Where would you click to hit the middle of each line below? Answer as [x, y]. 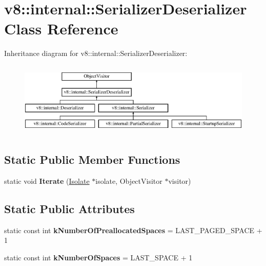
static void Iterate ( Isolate [47, 181]
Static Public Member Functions [92, 159]
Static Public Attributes [69, 209]
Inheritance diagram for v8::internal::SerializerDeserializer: [96, 53]
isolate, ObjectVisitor [129, 181]
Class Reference [61, 28]
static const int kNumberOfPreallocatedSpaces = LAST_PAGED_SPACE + [133, 230]
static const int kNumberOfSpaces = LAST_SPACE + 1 [98, 258]
